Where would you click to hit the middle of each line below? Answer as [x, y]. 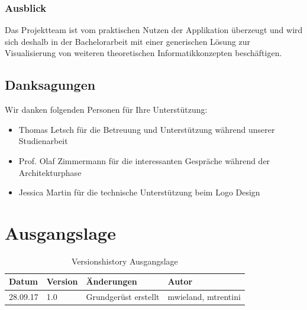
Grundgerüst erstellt [123, 297]
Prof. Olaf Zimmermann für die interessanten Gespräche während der [144, 160]
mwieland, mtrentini [204, 297]
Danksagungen [50, 85]
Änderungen [112, 281]
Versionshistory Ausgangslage [125, 261]
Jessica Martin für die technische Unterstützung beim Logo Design [139, 192]
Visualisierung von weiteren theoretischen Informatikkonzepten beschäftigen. [143, 53]
